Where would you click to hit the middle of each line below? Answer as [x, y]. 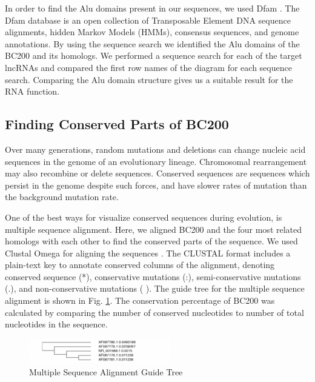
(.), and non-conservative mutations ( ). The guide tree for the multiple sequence [155, 288]
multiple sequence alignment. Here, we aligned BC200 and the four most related [154, 229]
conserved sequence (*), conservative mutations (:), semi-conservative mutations [153, 276]
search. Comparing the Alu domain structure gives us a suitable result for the [149, 79]
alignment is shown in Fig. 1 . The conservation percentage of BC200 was [140, 300]
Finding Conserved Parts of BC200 [117, 124]
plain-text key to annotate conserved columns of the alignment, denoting [140, 265]
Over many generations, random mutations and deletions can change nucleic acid [155, 149]
